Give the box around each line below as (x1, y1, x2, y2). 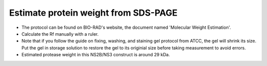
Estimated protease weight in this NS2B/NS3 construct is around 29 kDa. (21, 52, 170, 58)
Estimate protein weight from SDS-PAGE (9, 7, 178, 18)
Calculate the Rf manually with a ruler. (21, 31, 99, 37)
